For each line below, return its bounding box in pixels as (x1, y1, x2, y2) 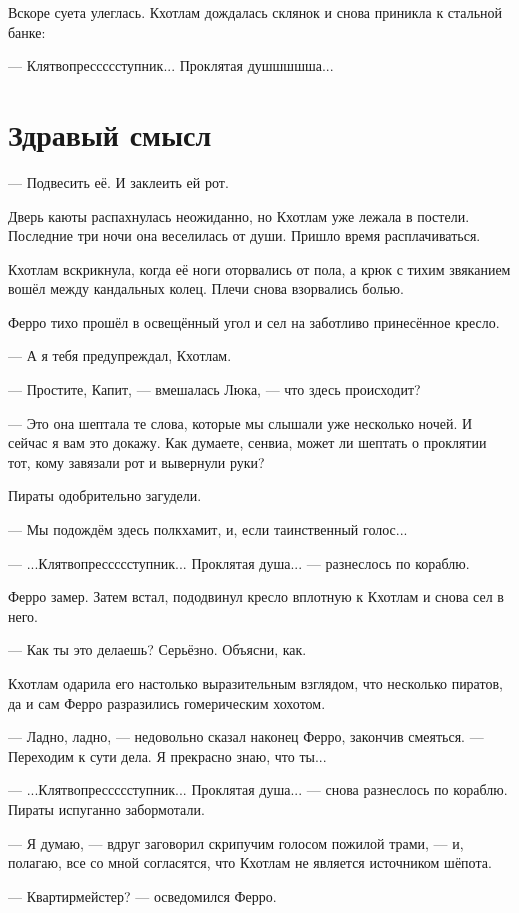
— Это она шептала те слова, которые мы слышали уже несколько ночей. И (8, 412, 473, 433)
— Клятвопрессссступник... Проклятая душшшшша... (8, 55, 334, 76)
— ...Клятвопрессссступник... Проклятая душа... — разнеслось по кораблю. (8, 552, 470, 573)
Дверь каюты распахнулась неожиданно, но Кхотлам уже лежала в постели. (8, 205, 470, 226)
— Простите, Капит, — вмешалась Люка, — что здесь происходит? (8, 379, 421, 400)
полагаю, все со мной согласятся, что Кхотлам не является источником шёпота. (8, 852, 492, 873)
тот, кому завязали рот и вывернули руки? (8, 451, 265, 472)
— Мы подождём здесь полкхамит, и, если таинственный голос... (8, 519, 408, 540)
